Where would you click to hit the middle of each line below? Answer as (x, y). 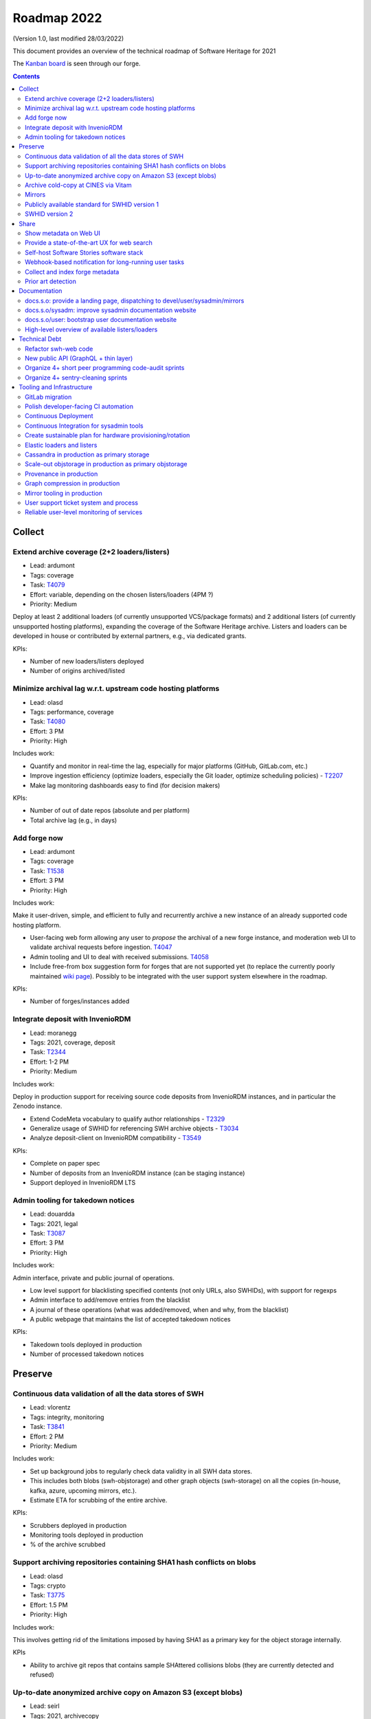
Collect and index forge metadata (72, 272)
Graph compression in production (72, 483)
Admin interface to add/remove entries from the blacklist (110, 1300)
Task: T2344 (48, 1052)
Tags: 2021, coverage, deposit (73, 1042)
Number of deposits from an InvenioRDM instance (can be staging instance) (137, 1173)
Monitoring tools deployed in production (87, 1535)
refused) (42, 1675)
